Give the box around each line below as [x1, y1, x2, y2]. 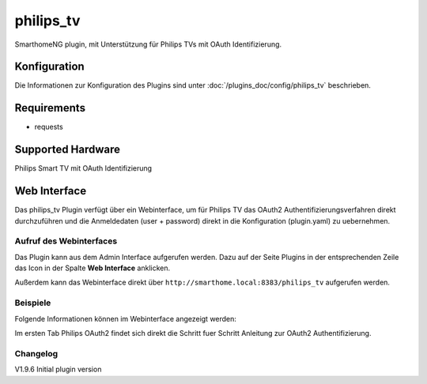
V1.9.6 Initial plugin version [14, 364, 102, 375]
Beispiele [14, 297, 51, 308]
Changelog [14, 348, 59, 359]
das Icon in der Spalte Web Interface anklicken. [14, 263, 170, 273]
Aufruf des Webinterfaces [14, 235, 118, 247]
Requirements [14, 101, 86, 115]
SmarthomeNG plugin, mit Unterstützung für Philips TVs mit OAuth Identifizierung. [14, 40, 282, 49]
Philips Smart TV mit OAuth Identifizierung [14, 164, 153, 173]
